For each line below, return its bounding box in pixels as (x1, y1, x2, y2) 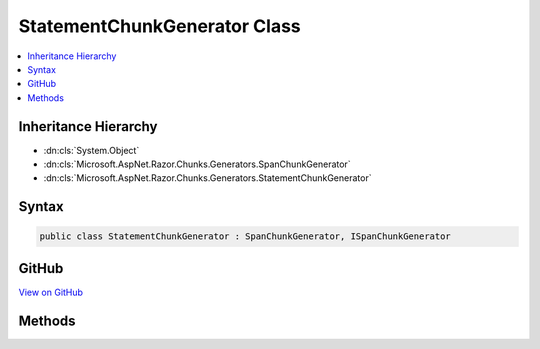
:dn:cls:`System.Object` (43, 144, 140, 156)
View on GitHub (18, 286, 84, 298)
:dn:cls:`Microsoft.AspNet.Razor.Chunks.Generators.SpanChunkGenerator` (43, 158, 351, 170)
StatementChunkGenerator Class (18, 15, 301, 37)
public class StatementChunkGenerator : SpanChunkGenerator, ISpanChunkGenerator (39, 231, 452, 242)
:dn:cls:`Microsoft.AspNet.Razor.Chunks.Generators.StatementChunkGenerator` (43, 172, 372, 184)
